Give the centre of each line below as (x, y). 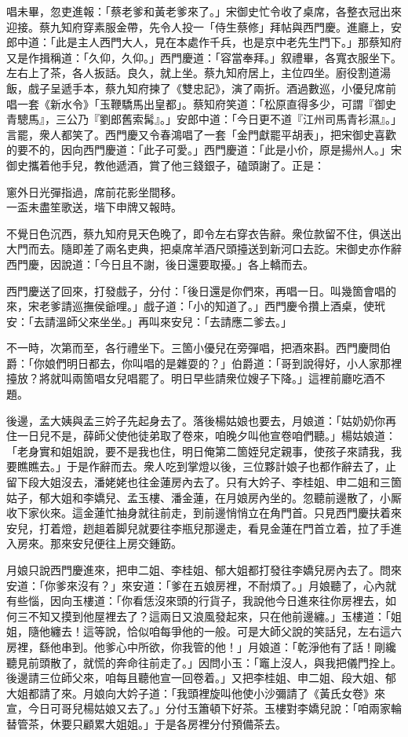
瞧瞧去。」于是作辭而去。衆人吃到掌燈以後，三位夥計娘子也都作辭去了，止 (206, 466)
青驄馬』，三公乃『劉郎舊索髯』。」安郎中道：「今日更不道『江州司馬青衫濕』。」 (204, 119)
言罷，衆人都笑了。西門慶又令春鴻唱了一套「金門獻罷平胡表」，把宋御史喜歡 (201, 134)
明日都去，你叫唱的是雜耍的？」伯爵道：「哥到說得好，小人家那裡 (234, 363)
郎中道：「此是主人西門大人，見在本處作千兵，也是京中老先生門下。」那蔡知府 (204, 42)
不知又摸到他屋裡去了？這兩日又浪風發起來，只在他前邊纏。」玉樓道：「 (209, 616)
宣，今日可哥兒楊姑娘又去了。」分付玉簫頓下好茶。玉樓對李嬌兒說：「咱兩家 (199, 708)
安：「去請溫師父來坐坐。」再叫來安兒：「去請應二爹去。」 (149, 321)
